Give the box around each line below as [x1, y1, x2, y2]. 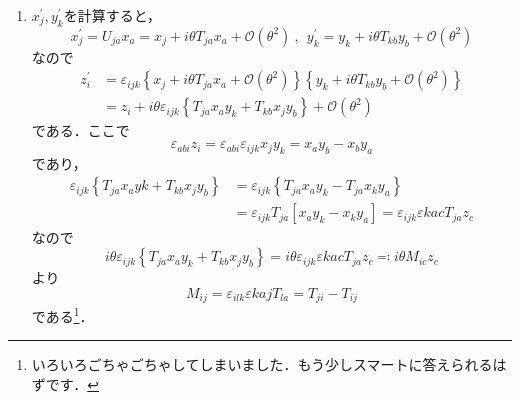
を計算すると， [63, 5, 162, 25]
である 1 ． [31, 303, 94, 326]
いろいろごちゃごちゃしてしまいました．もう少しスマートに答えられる [31, 354, 493, 375]
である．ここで [31, 120, 130, 141]
